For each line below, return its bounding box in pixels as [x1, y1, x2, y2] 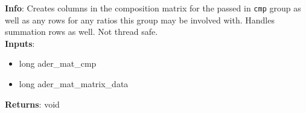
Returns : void [5, 97, 60, 110]
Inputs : [5, 37, 35, 49]
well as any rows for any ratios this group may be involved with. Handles [5, 13, 275, 26]
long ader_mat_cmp [19, 57, 97, 70]
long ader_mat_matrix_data [19, 78, 129, 90]
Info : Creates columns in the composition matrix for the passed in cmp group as [5, 2, 301, 14]
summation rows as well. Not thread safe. [5, 25, 158, 38]
